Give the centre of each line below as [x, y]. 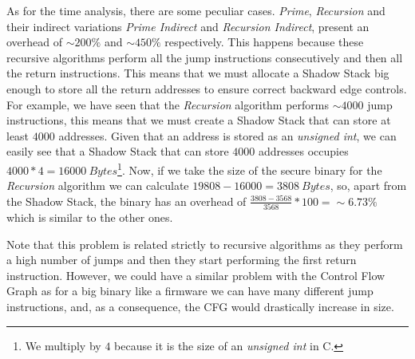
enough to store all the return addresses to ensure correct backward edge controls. [207, 88]
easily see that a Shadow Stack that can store [118, 151]
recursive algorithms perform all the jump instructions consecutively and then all [205, 57]
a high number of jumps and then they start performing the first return [182, 260]
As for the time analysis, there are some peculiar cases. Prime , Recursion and [196, 10]
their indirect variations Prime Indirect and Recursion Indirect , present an [188, 26]
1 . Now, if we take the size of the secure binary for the [250, 168]
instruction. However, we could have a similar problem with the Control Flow [196, 275]
